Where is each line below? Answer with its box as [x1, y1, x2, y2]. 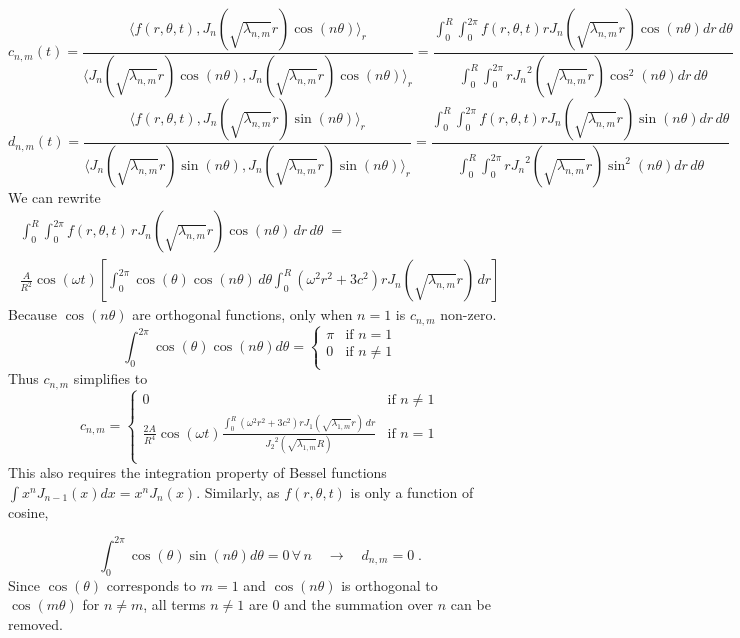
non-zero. [440, 304, 497, 325]
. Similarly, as [196, 481, 280, 502]
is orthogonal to [341, 574, 438, 595]
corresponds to [106, 574, 197, 595]
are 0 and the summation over [249, 594, 434, 615]
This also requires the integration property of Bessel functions [8, 462, 387, 483]
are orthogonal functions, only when [132, 304, 353, 325]
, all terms [143, 594, 206, 615]
